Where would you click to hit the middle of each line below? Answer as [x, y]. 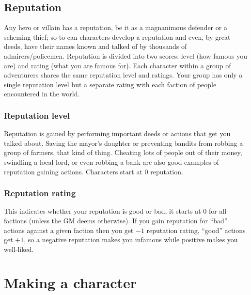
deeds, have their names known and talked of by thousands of [95, 46]
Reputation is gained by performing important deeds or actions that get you [117, 133]
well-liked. [19, 249]
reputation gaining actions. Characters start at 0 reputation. [94, 171]
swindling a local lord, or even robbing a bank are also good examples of [111, 162]
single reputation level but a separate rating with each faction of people [110, 84]
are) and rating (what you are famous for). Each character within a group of [118, 65]
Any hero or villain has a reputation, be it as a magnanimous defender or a [116, 27]
